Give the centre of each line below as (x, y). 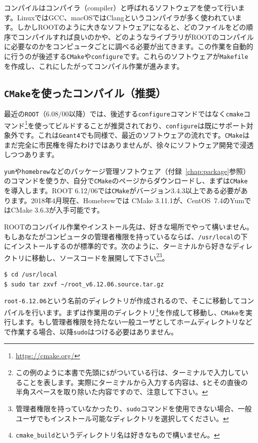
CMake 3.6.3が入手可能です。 (57, 210)
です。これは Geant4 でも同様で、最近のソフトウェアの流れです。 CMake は (133, 135)
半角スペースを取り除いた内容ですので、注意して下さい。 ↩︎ (112, 392)
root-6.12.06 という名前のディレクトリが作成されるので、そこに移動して (122, 301)
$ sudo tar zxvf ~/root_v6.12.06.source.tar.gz (84, 284)
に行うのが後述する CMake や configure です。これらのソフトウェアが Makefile (126, 56)
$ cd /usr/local (31, 275)
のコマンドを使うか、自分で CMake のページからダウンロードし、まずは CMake (126, 181)
